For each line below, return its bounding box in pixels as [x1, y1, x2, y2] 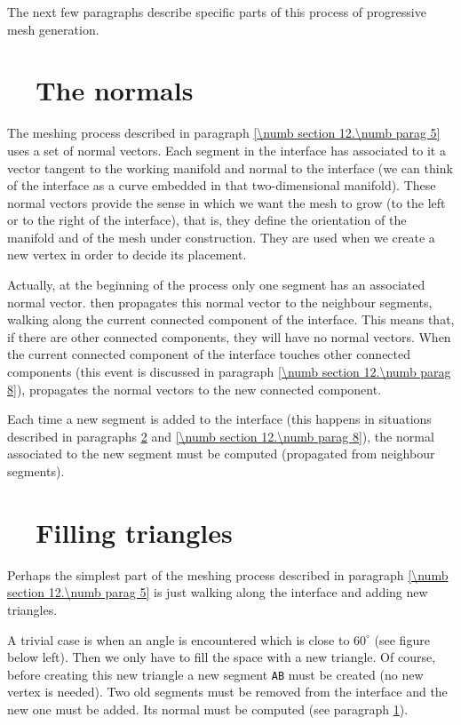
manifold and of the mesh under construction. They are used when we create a [7, 227, 435, 246]
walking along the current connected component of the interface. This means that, [7, 310, 455, 329]
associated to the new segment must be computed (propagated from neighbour [7, 444, 435, 463]
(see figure [374, 630, 430, 649]
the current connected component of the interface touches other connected [7, 345, 411, 363]
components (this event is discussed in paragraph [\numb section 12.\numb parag [7, 362, 451, 381]
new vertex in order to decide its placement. [7, 245, 247, 264]
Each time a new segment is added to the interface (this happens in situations [7, 410, 432, 428]
